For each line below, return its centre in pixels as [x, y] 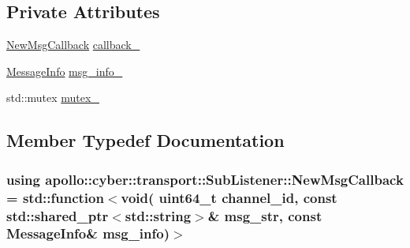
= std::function [55, 197]
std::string [158, 215]
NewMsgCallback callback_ [73, 45]
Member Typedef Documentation [145, 140]
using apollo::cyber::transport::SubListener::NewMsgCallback [205, 179]
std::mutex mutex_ [53, 98]
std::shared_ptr [58, 215]
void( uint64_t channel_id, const [229, 197]
